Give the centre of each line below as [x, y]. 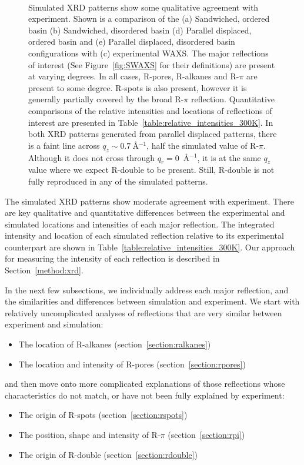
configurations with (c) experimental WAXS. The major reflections [148, 53]
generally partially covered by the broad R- [106, 99]
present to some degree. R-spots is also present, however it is [138, 87]
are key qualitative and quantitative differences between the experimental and [145, 213]
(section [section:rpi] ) [206, 434]
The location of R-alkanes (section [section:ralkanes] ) [115, 344]
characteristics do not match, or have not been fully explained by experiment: [145, 395]
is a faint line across [64, 145]
